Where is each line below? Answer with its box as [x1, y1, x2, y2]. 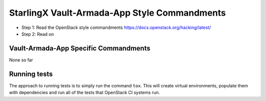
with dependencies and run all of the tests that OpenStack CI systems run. [9, 90, 160, 96]
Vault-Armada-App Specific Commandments [9, 44, 150, 52]
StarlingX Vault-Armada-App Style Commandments [9, 7, 226, 18]
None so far [9, 57, 33, 63]
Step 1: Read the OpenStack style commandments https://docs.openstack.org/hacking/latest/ [21, 25, 211, 30]
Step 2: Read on [21, 31, 54, 37]
